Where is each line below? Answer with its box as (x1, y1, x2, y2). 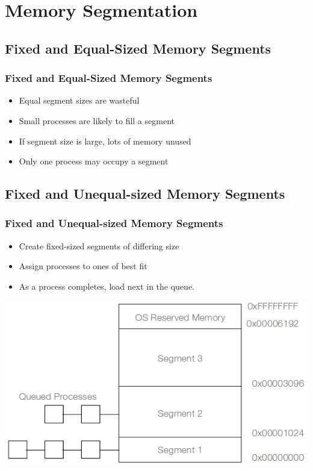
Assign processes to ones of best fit (19, 260, 147, 272)
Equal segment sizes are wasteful (19, 94, 140, 107)
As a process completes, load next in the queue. (19, 279, 194, 292)
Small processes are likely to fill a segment (19, 114, 175, 126)
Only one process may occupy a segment (19, 155, 169, 167)
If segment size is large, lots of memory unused (19, 134, 191, 147)
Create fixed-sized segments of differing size (19, 239, 179, 252)
